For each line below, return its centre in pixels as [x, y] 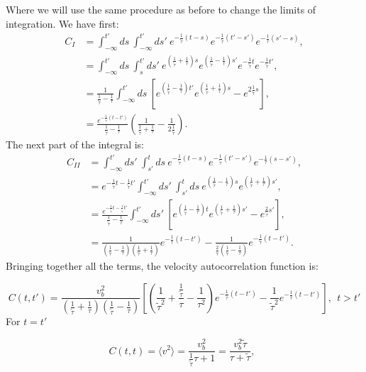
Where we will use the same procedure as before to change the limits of [161, 9]
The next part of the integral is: [75, 144]
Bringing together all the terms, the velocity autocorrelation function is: [162, 266]
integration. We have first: [62, 23]
